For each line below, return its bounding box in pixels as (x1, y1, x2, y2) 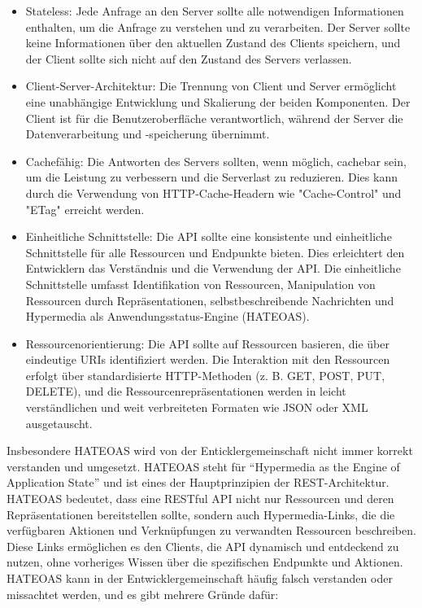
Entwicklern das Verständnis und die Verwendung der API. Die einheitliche (25, 260, 401, 277)
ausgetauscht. (25, 414, 93, 431)
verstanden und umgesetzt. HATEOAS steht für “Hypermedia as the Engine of (7, 457, 400, 475)
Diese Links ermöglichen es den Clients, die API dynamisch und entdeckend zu (7, 537, 399, 554)
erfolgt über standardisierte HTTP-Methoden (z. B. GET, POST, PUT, (25, 366, 385, 383)
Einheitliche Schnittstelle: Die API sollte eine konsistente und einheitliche (25, 228, 392, 245)
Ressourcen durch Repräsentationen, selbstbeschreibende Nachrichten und (25, 291, 394, 308)
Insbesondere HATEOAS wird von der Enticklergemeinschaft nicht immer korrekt (7, 442, 413, 459)
